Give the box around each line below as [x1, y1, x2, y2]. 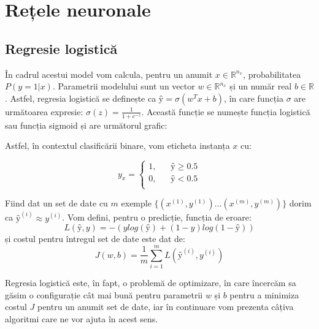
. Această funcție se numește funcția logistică [141, 105, 310, 118]
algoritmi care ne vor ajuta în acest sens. [5, 312, 158, 325]
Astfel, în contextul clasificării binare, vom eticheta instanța [5, 139, 230, 152]
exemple [121, 197, 152, 210]
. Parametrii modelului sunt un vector [52, 80, 195, 93]
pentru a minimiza [229, 288, 299, 301]
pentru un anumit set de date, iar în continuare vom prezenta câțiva [37, 300, 294, 313]
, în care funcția [224, 91, 283, 104]
